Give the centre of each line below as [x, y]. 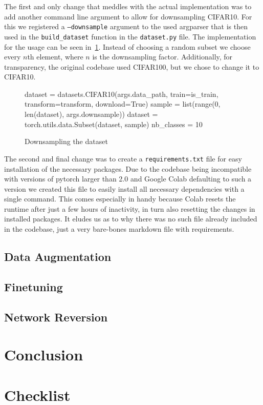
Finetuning [34, 286]
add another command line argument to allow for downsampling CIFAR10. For [128, 16]
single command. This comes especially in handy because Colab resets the [120, 199]
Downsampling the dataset [66, 141]
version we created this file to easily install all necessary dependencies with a [124, 188]
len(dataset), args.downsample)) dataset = [91, 114]
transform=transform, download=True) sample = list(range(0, [123, 104]
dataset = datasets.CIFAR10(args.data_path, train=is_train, [122, 94]
